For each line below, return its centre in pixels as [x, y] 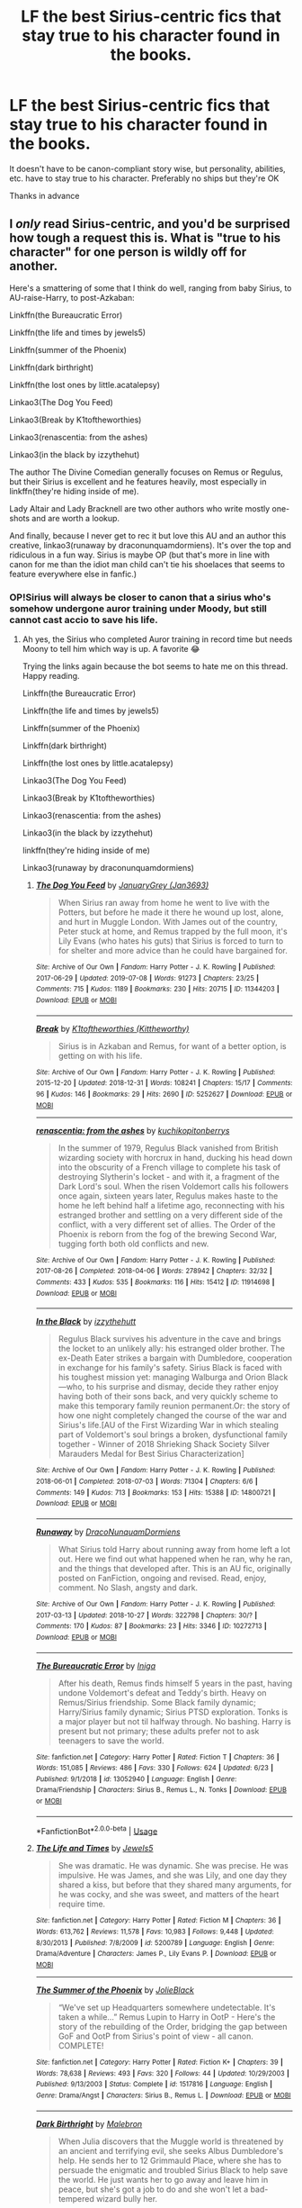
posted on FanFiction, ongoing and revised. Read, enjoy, [162, 1578]
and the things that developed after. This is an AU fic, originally [174, 1568]
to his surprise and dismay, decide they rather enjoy [182, 1387]
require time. [82, 1904]
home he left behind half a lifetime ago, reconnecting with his [171, 1205]
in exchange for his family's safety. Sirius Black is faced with [170, 1368]
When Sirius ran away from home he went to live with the [164, 903]
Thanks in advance [44, 195]
